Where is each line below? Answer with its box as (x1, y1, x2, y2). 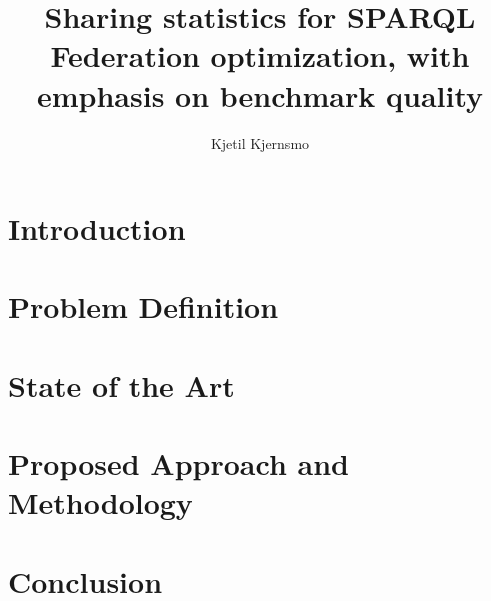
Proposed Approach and (8, 443, 349, 484)
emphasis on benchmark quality (36, 74, 484, 115)
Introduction (8, 208, 186, 249)
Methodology (8, 482, 193, 523)
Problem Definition (8, 286, 279, 327)
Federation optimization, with (50, 35, 470, 76)
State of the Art (8, 364, 235, 405)
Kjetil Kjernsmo (210, 132, 310, 153)
